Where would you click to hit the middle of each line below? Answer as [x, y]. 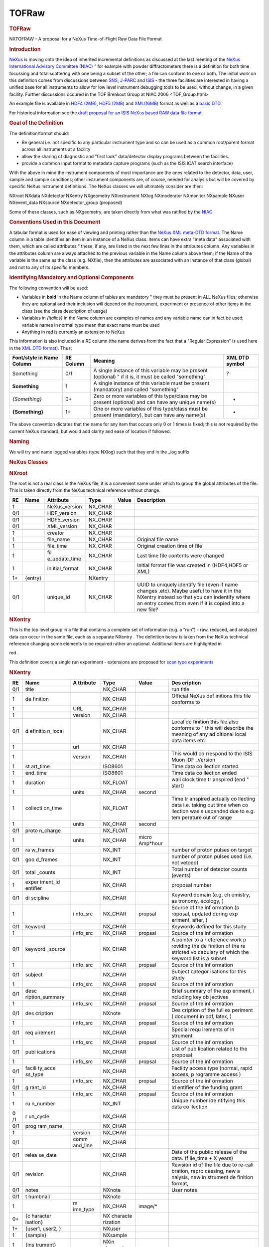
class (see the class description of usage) [65, 311]
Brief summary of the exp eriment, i [213, 991]
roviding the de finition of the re [208, 946]
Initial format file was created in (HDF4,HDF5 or [193, 565]
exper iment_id [43, 882]
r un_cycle [37, 1116]
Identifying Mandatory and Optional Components [71, 278]
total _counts [40, 872]
